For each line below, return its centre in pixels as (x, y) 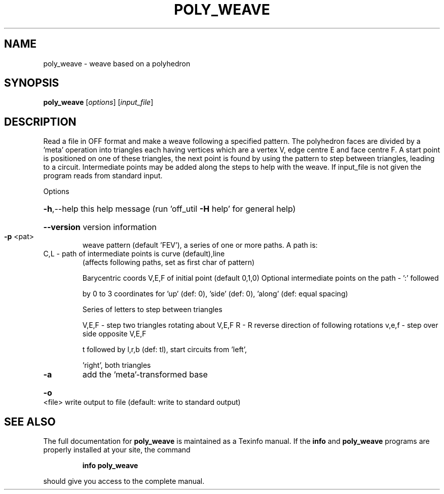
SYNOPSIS (32, 83)
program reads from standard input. (103, 176)
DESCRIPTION (40, 122)
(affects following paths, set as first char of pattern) (169, 262)
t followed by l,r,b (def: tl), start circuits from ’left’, (164, 350)
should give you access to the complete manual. (124, 481)
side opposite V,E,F (114, 334)
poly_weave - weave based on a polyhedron (117, 63)
